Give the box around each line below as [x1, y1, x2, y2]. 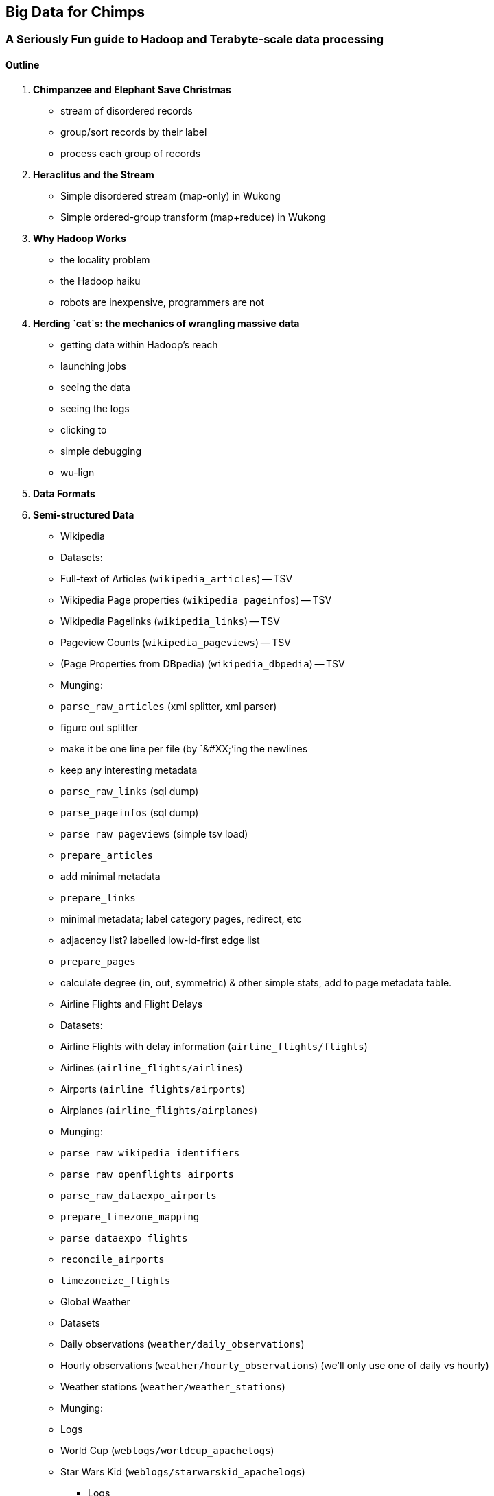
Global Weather [60, 1295, 130, 1307]
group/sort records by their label [60, 126, 207, 138]
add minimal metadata [60, 870, 161, 882]
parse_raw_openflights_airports [60, 1168, 234, 1180]
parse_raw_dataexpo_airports [60, 1189, 217, 1201]
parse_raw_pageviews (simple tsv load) [60, 827, 248, 840]
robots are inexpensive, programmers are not [60, 296, 265, 308]
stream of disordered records [60, 104, 193, 117]
